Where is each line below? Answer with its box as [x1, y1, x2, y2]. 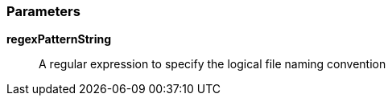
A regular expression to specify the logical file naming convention [39, 57, 386, 71]
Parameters [6, 3, 80, 19]
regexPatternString [6, 32, 111, 47]
